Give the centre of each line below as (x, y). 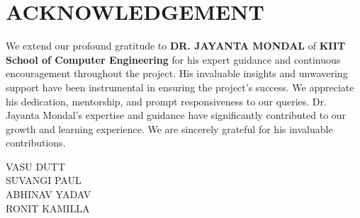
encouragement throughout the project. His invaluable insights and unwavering (177, 73)
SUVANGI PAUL (44, 180)
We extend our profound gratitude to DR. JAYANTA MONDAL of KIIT (176, 46)
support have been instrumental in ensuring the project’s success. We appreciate (180, 87)
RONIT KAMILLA (48, 208)
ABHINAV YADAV (49, 194)
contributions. (36, 143)
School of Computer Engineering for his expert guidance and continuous (173, 59)
